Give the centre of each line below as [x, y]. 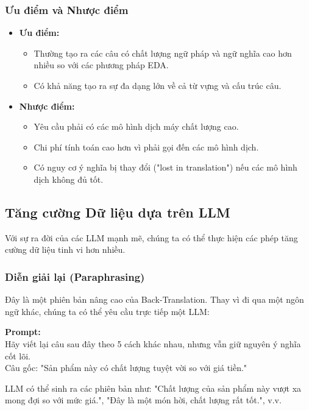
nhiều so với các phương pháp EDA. [101, 65]
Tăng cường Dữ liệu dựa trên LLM [118, 212]
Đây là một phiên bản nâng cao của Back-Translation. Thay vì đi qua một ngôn [154, 299]
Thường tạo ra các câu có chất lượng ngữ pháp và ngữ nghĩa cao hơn [163, 53]
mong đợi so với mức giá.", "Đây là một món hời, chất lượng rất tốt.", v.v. [143, 400]
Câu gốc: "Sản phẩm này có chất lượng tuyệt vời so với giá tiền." [126, 368]
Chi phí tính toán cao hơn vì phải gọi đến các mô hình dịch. [146, 147]
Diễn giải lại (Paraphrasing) [75, 276]
